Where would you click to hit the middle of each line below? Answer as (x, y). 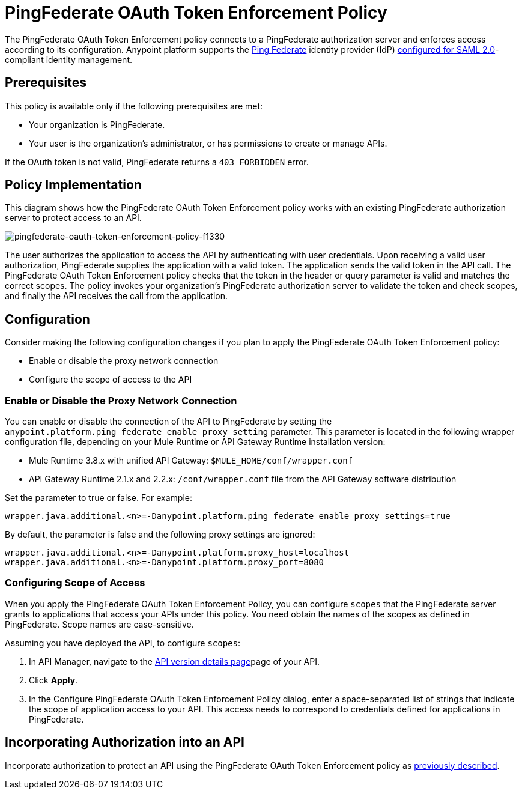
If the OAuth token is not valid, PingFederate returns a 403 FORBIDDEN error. (157, 162)
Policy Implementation (73, 185)
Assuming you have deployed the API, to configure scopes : (123, 643)
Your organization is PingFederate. (97, 124)
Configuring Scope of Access (75, 583)
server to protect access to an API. (73, 218)
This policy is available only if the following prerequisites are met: (134, 106)
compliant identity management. (69, 59)
